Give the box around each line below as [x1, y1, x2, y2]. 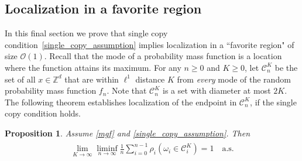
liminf [97, 145, 118, 153]
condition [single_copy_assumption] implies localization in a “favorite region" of [5, 38, 294, 50]
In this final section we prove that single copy [5, 27, 168, 39]
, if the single [250, 95, 297, 108]
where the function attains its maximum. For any [5, 61, 181, 73]
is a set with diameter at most [163, 84, 271, 97]
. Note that [107, 84, 147, 97]
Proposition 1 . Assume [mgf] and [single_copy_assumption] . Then [5, 126, 250, 139]
